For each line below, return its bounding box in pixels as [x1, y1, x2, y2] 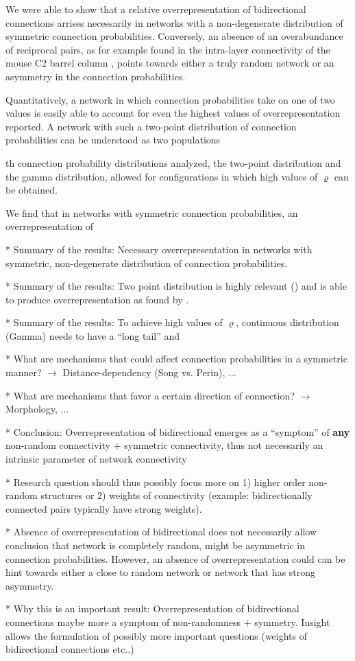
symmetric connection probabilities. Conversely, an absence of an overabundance [5, 29, 343, 43]
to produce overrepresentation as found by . [5, 292, 189, 306]
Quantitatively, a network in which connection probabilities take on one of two [5, 92, 335, 106]
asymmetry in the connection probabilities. [5, 69, 186, 83]
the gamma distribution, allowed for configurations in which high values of [5, 169, 318, 183]
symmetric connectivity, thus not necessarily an [124, 438, 323, 452]
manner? [5, 365, 42, 380]
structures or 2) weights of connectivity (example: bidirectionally [40, 488, 313, 502]
